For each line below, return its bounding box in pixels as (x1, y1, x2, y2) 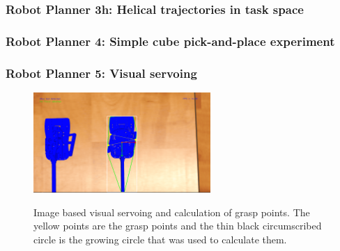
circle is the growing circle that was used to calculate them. (33, 232, 287, 247)
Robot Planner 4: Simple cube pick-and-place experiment (6, 32, 335, 49)
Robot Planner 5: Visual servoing (6, 64, 197, 81)
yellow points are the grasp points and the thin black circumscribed (33, 218, 322, 233)
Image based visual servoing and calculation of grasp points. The (33, 204, 310, 219)
